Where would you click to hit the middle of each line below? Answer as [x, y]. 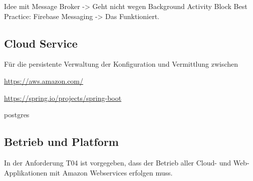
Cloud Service [41, 43]
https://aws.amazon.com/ [44, 80]
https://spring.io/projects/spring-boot [63, 98]
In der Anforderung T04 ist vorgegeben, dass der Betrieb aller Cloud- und [117, 162]
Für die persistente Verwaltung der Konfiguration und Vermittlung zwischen [121, 64]
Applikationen [26, 172]
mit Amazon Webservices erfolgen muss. [111, 172]
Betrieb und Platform [61, 142]
